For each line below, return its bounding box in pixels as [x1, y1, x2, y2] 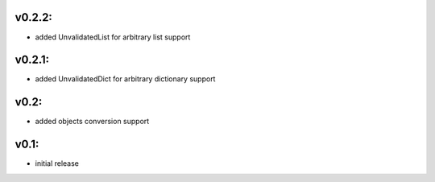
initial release [35, 159, 80, 168]
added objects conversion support [35, 117, 150, 126]
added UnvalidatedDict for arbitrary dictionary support [35, 74, 216, 84]
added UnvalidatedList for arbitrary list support [35, 32, 191, 42]
